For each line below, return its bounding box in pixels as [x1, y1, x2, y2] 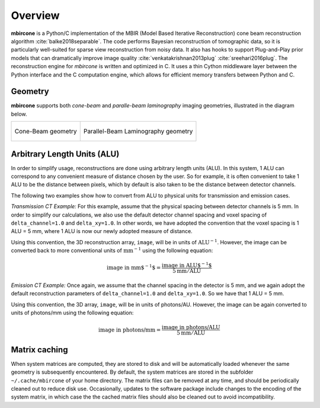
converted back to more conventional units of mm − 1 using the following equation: [11, 246, 213, 254]
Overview [11, 9, 60, 22]
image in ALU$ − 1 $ [161, 261, 212, 269]
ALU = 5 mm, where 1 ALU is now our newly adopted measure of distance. [11, 228, 193, 235]
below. [11, 110, 27, 117]
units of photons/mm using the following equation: [11, 309, 134, 317]
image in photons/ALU [161, 324, 220, 331]
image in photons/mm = [98, 326, 161, 333]
